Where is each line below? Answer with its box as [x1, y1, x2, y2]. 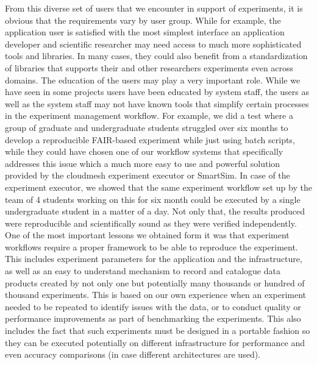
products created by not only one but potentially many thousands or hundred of [5, 276, 305, 289]
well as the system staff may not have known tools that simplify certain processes [5, 97, 309, 110]
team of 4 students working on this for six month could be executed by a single [5, 193, 301, 205]
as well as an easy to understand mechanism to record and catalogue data [5, 264, 280, 277]
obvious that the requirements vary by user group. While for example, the [5, 13, 281, 26]
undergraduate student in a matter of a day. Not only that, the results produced [5, 205, 305, 218]
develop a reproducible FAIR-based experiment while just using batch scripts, [5, 133, 295, 146]
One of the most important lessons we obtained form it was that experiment [5, 229, 290, 241]
